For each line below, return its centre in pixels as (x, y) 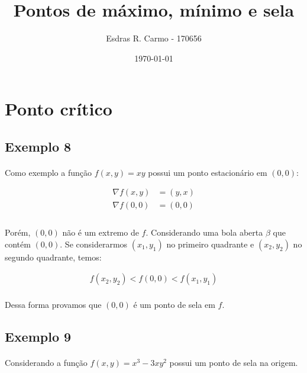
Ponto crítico (59, 109)
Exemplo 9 (38, 336)
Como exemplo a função (48, 172)
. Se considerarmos (94, 244)
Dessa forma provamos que (53, 304)
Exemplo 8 (38, 146)
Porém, (18, 232)
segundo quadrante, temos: (53, 257)
